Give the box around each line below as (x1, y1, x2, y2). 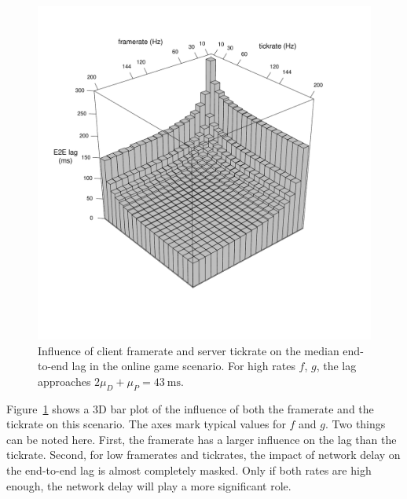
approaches (38, 372, 91, 389)
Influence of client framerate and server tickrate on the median (38, 342, 339, 358)
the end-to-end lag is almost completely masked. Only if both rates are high (6, 461, 372, 478)
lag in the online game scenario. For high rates (71, 358, 295, 374)
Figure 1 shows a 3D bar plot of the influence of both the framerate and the (6, 400, 374, 416)
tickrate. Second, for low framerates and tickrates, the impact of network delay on (6, 446, 401, 463)
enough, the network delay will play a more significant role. (6, 477, 291, 493)
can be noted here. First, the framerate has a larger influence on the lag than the (6, 431, 397, 447)
